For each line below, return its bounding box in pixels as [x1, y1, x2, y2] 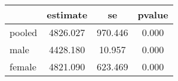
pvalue [137, 8, 168, 21]
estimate [47, 8, 88, 21]
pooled [10, 25, 38, 39]
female [10, 60, 36, 73]
